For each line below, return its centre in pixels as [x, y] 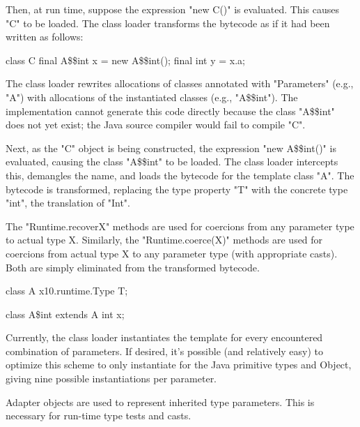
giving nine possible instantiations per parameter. [111, 379]
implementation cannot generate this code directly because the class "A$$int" [170, 111]
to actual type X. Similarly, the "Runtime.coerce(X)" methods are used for [164, 240]
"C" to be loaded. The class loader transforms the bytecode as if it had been [168, 23]
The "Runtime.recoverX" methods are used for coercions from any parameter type [180, 226]
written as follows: [45, 37]
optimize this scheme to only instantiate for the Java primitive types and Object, [179, 365]
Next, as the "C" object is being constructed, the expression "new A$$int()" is [171, 148]
